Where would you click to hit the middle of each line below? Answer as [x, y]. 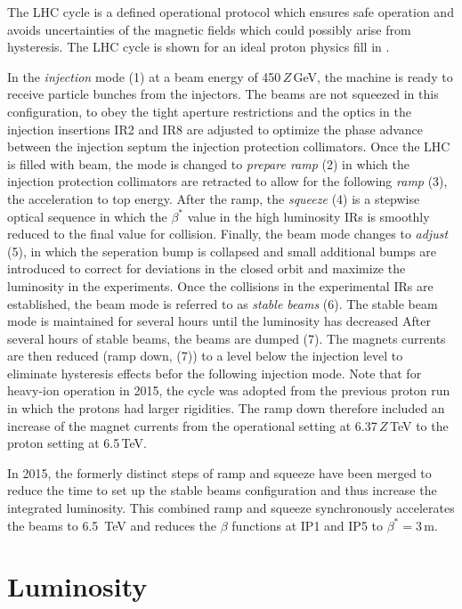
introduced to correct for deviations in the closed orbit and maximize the [207, 268]
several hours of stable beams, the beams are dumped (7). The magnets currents [227, 338]
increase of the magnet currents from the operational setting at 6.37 [192, 425]
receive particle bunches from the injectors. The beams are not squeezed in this [223, 94]
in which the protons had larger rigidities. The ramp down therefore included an [226, 408]
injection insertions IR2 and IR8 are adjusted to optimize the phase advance [215, 129]
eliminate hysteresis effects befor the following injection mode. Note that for [215, 373]
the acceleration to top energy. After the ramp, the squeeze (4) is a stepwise [214, 198]
